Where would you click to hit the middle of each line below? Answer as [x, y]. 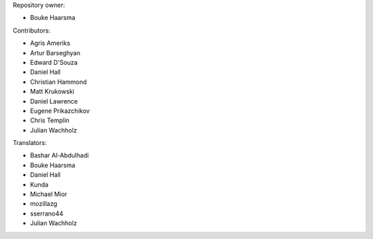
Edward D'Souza [54, 62]
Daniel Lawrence [54, 101]
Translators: [30, 143]
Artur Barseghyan [55, 52]
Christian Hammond [58, 82]
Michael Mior [49, 194]
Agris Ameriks [50, 43]
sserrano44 [47, 213]
